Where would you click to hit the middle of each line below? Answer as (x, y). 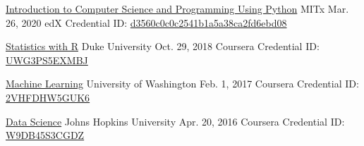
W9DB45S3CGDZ (45, 135)
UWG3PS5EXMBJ (47, 60)
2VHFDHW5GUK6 (48, 97)
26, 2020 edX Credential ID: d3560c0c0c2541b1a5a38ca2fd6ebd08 (146, 22)
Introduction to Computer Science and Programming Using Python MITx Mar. (177, 8)
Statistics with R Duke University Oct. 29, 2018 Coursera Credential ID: (163, 46)
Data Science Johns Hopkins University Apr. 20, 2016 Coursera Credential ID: (175, 121)
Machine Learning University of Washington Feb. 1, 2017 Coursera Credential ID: (182, 84)
